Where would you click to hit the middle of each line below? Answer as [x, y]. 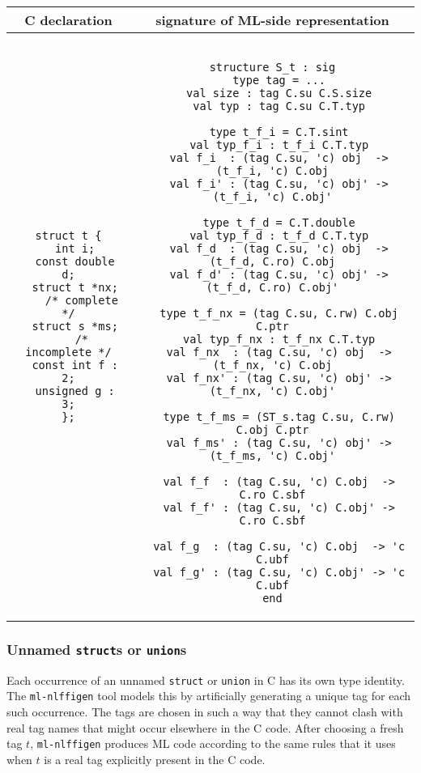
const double [75, 261]
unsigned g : [75, 391]
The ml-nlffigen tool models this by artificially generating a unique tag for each [209, 696]
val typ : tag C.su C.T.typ [279, 106]
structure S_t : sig [272, 67]
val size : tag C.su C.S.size [279, 93]
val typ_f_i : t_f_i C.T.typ [279, 145]
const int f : [75, 365]
